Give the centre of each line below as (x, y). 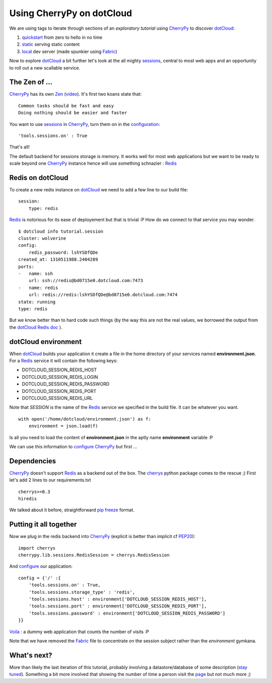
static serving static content (51, 44)
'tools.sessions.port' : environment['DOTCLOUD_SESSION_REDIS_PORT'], (118, 606)
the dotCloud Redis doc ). (36, 327)
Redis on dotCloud (39, 178)
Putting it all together (43, 525)
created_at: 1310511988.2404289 (58, 260)
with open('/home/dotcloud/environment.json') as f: (85, 419)
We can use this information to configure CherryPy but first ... (73, 446)
